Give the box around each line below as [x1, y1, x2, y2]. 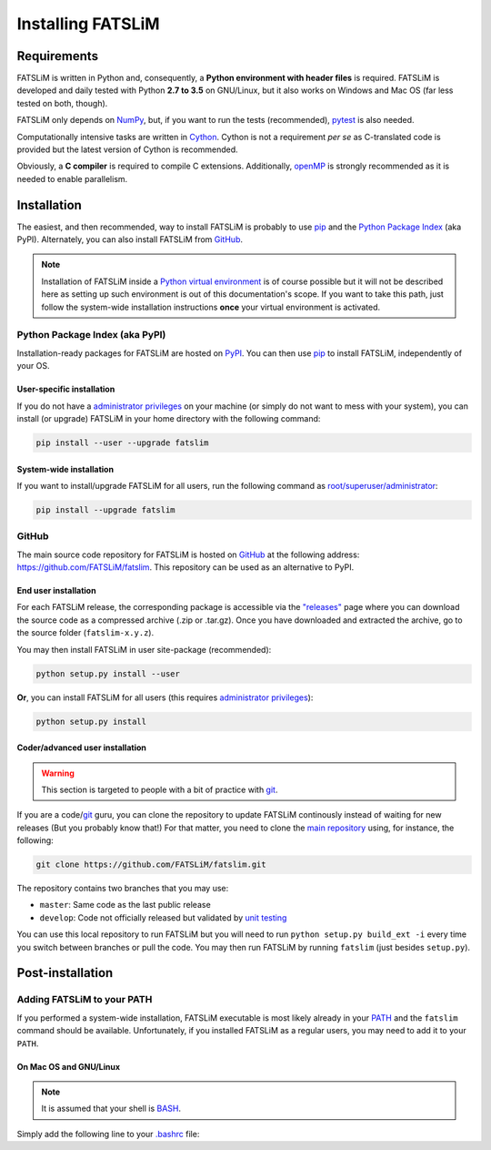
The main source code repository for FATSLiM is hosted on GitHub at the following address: [16, 549, 360, 560]
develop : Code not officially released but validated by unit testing [39, 911, 287, 923]
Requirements [16, 48, 99, 64]
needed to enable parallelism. [16, 173, 128, 184]
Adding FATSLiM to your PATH [16, 993, 153, 1006]
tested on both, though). [16, 97, 108, 108]
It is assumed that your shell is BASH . [41, 1103, 182, 1114]
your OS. [16, 361, 50, 371]
